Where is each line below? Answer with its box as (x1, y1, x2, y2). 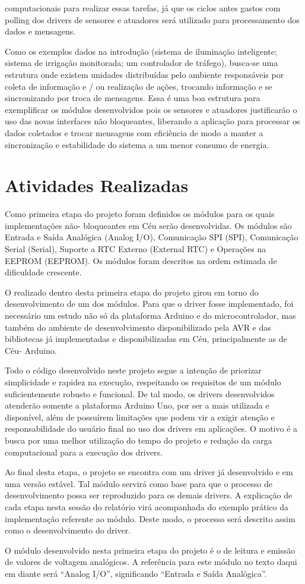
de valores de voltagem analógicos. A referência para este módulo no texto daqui (5, 555, 297, 568)
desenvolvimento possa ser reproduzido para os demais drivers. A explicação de (5, 489, 293, 501)
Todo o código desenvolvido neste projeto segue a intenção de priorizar (5, 364, 262, 376)
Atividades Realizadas (5, 173, 189, 197)
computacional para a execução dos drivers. (5, 445, 163, 458)
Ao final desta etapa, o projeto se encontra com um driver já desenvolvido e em (5, 466, 293, 478)
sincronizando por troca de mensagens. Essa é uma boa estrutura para (5, 92, 260, 104)
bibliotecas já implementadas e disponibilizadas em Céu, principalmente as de (5, 332, 287, 345)
